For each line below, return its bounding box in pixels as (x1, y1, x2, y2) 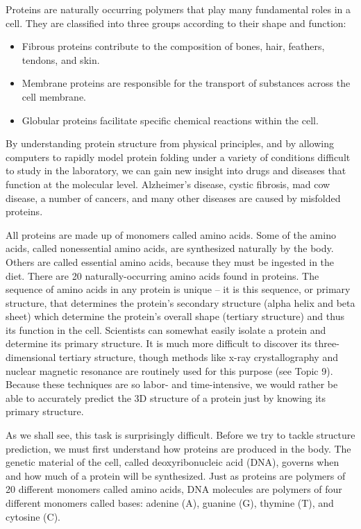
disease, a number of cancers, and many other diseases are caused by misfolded (6, 190, 341, 205)
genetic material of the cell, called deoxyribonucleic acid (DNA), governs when (6, 455, 339, 469)
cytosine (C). (6, 509, 61, 523)
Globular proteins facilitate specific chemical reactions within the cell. (22, 112, 319, 127)
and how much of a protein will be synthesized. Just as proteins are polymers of (6, 468, 346, 482)
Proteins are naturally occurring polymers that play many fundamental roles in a (6, 2, 351, 16)
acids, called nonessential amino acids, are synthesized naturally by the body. (6, 241, 334, 255)
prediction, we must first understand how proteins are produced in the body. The (6, 441, 351, 455)
